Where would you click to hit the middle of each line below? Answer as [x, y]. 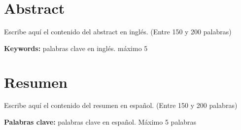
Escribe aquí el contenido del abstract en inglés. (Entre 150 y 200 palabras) [118, 32]
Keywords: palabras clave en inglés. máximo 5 [76, 48]
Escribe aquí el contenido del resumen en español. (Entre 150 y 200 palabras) [121, 105]
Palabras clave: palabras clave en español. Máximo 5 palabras [100, 122]
